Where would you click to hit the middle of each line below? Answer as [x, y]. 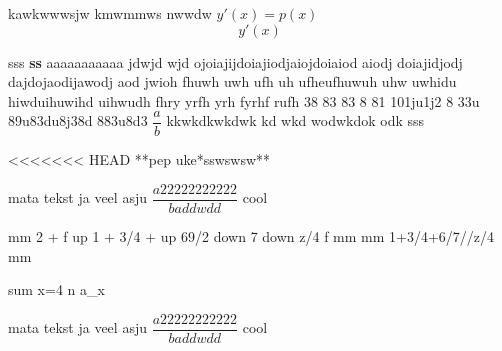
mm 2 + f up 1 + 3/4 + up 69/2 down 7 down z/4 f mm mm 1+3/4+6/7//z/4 [251, 236]
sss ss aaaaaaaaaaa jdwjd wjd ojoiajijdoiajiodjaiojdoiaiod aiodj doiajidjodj [235, 61]
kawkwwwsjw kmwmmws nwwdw [110, 13]
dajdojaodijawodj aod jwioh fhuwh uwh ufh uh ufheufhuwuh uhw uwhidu [232, 81]
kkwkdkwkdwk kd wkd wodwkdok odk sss [295, 120]
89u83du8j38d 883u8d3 [78, 120]
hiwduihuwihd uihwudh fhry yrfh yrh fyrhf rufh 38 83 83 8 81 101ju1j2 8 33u [244, 100]
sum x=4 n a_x [56, 289]
